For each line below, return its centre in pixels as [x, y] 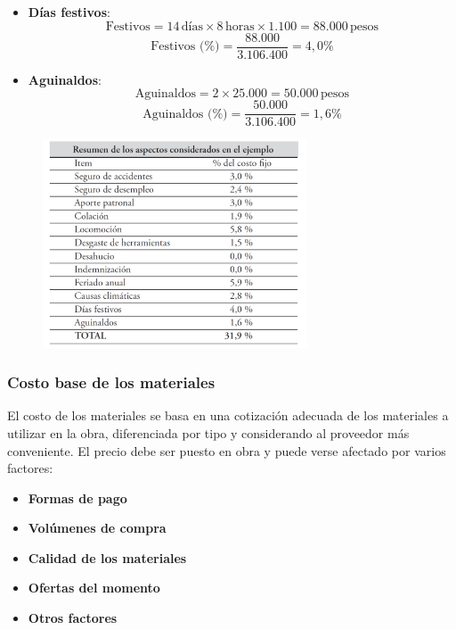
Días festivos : [69, 12]
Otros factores [73, 618]
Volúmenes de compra [97, 528]
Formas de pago [77, 497]
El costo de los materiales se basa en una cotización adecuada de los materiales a [228, 415]
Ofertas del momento [94, 588]
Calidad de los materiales [107, 557]
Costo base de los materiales [111, 382]
